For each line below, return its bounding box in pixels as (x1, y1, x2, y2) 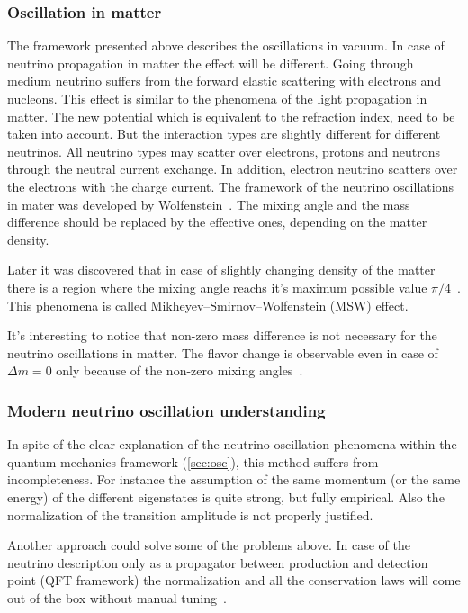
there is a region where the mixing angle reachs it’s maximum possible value (7, 277, 427, 296)
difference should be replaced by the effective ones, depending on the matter (7, 212, 427, 231)
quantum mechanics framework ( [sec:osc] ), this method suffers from (7, 452, 379, 471)
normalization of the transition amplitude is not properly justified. (7, 505, 373, 524)
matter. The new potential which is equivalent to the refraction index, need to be (7, 106, 455, 125)
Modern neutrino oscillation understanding (7, 399, 326, 421)
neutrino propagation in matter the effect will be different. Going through (7, 53, 414, 72)
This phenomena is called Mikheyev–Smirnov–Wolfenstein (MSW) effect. (7, 295, 409, 314)
